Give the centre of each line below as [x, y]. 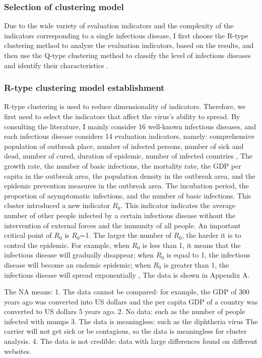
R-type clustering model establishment [84, 88]
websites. [18, 351]
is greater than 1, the [196, 264]
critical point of [28, 235]
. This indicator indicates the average [178, 205]
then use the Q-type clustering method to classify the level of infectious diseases [127, 55]
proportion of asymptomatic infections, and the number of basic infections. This [128, 195]
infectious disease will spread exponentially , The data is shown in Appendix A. [127, 274]
